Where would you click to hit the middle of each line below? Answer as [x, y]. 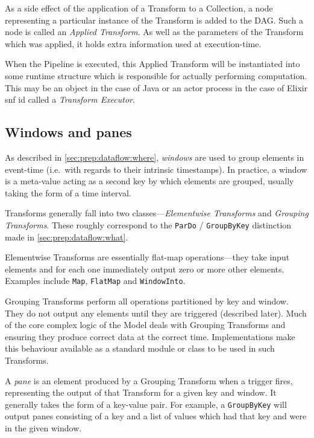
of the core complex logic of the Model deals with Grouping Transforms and [145, 325]
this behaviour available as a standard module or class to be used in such [140, 348]
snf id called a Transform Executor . [70, 99]
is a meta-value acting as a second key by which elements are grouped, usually [149, 181]
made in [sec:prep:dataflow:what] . [67, 237]
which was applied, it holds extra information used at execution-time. [133, 43]
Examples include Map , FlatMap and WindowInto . [95, 281]
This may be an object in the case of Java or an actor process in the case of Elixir [156, 87]
